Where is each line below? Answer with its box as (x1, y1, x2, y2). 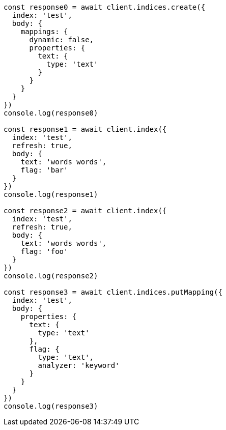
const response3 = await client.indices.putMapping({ (4, 288, 222, 296)
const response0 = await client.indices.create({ (4, 3, 206, 11)
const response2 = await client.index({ (4, 207, 167, 215)
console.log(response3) (4, 402, 98, 410)
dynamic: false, (29, 36, 94, 44)
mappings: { (20, 27, 68, 36)
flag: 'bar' (20, 166, 68, 174)
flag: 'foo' (20, 247, 68, 255)
